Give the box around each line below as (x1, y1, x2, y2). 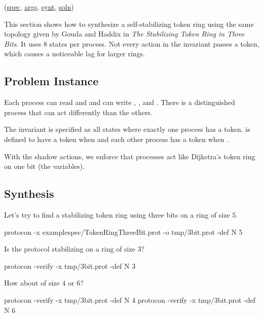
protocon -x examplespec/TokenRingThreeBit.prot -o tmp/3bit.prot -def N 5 (4, 226, 243, 237)
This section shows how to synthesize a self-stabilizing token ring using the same (4, 18, 254, 29)
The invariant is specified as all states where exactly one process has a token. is (4, 124, 250, 134)
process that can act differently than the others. (4, 107, 153, 117)
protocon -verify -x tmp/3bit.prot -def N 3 (4, 260, 136, 271)
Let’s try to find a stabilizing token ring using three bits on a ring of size (4, 209, 230, 220)
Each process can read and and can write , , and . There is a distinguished (4, 97, 235, 108)
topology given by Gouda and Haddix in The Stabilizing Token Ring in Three (4, 28, 245, 39)
